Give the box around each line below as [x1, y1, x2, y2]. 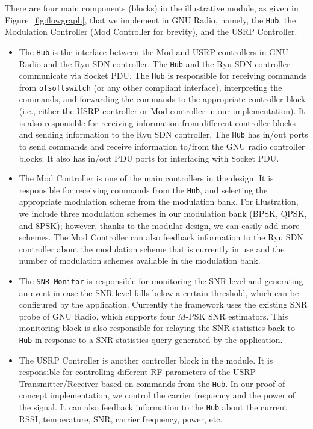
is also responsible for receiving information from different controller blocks [19, 116, 296, 129]
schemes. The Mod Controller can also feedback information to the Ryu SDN [19, 231, 303, 243]
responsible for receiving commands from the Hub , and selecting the [19, 183, 268, 196]
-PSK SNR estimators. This [185, 309, 288, 322]
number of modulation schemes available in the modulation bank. [19, 254, 261, 267]
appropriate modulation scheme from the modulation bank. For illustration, [19, 195, 299, 208]
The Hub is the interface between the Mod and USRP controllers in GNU [19, 45, 289, 58]
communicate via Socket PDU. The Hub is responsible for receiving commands [19, 69, 307, 82]
